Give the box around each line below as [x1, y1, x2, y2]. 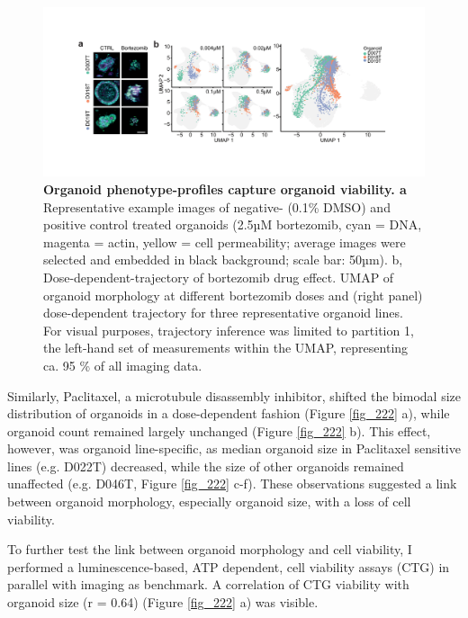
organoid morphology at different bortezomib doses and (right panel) [43, 285, 423, 304]
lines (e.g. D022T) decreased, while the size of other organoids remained [7, 456, 404, 475]
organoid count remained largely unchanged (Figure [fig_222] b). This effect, [7, 421, 431, 440]
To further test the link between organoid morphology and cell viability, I [7, 540, 412, 559]
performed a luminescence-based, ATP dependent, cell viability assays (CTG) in [7, 557, 450, 576]
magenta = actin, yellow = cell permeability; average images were [43, 232, 406, 251]
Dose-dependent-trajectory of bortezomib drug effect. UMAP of [43, 267, 394, 286]
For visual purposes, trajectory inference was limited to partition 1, [43, 320, 414, 339]
